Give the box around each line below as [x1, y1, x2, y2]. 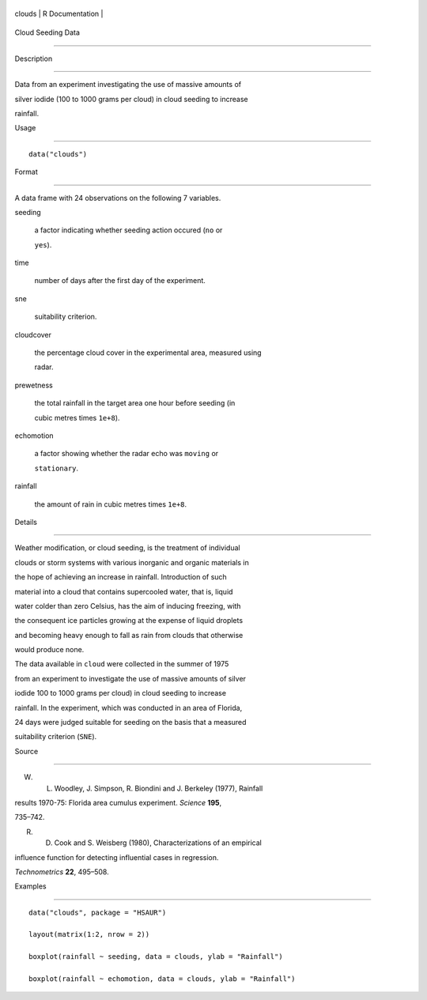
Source [14, 746, 39, 756]
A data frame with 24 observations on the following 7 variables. [14, 193, 221, 202]
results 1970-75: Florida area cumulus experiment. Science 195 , [14, 798, 221, 807]
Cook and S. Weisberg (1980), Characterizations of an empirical [54, 838, 263, 847]
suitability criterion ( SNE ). [14, 732, 97, 742]
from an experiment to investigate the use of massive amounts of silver [14, 674, 247, 683]
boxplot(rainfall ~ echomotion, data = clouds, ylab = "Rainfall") [28, 975, 296, 983]
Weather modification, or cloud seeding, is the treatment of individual [14, 543, 240, 553]
